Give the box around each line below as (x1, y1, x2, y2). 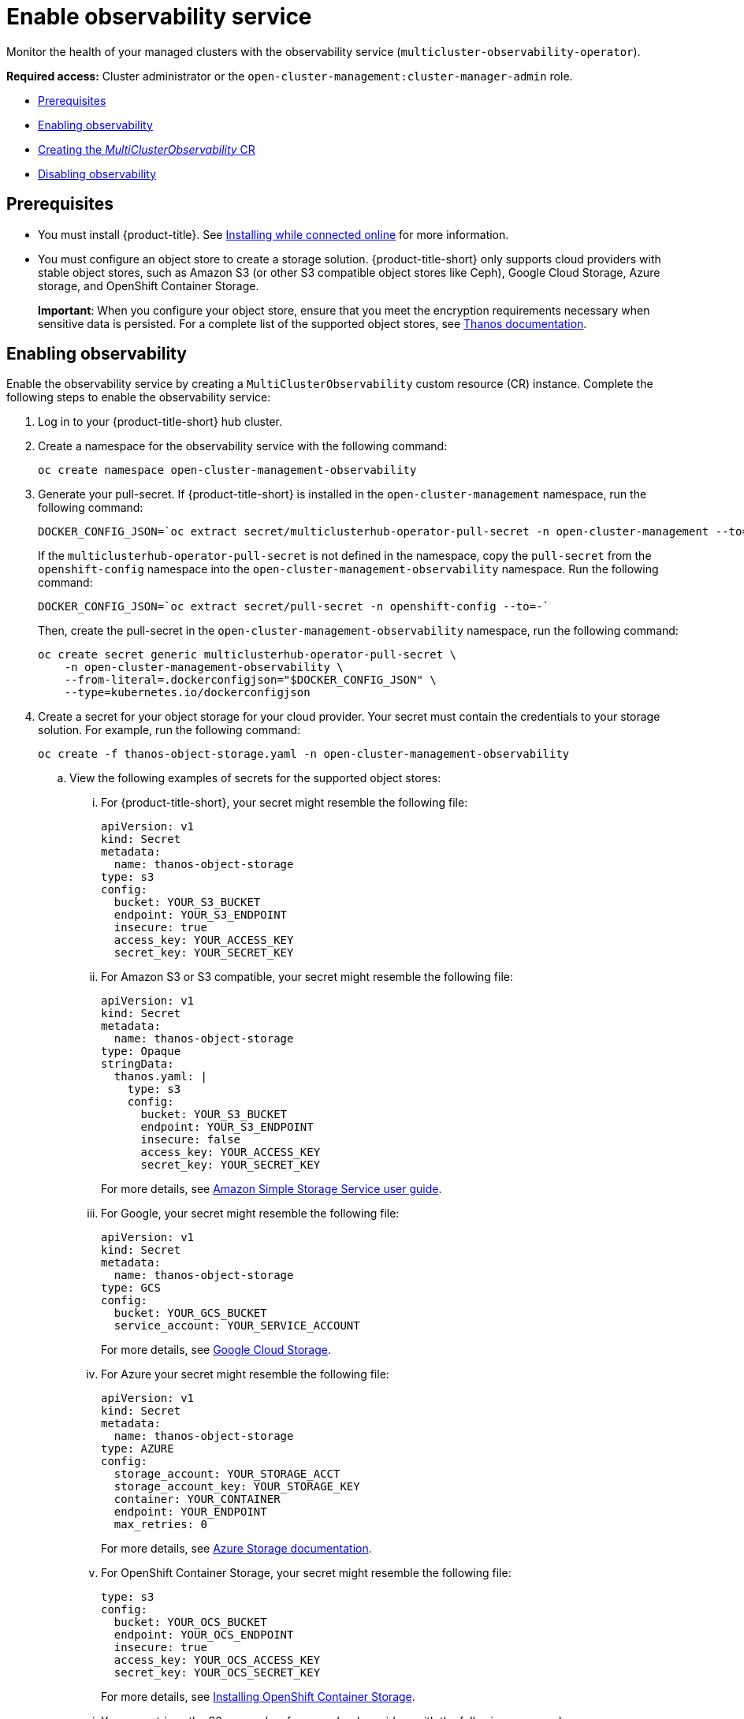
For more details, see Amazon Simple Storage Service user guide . (101, 1182, 442, 1196)
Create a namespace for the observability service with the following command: (38, 439, 448, 453)
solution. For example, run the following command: (38, 723, 301, 737)
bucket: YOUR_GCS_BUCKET (113, 1307, 267, 1320)
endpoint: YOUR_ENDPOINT (113, 1505, 267, 1519)
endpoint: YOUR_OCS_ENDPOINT (113, 1628, 294, 1642)
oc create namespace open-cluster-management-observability (38, 464, 417, 477)
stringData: (101, 1057, 174, 1071)
